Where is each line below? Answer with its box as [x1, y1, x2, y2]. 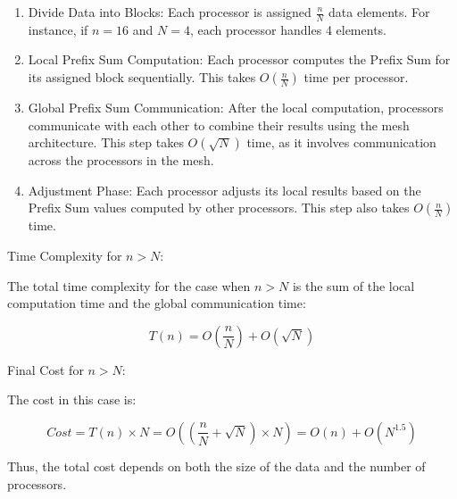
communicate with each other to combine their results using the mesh [28, 115, 410, 134]
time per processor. [303, 68, 409, 87]
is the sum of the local [292, 276, 415, 295]
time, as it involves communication [246, 133, 436, 152]
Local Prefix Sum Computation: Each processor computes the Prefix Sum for [28, 50, 451, 69]
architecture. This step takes [28, 133, 184, 152]
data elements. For [328, 3, 430, 21]
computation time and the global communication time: [7, 294, 306, 312]
